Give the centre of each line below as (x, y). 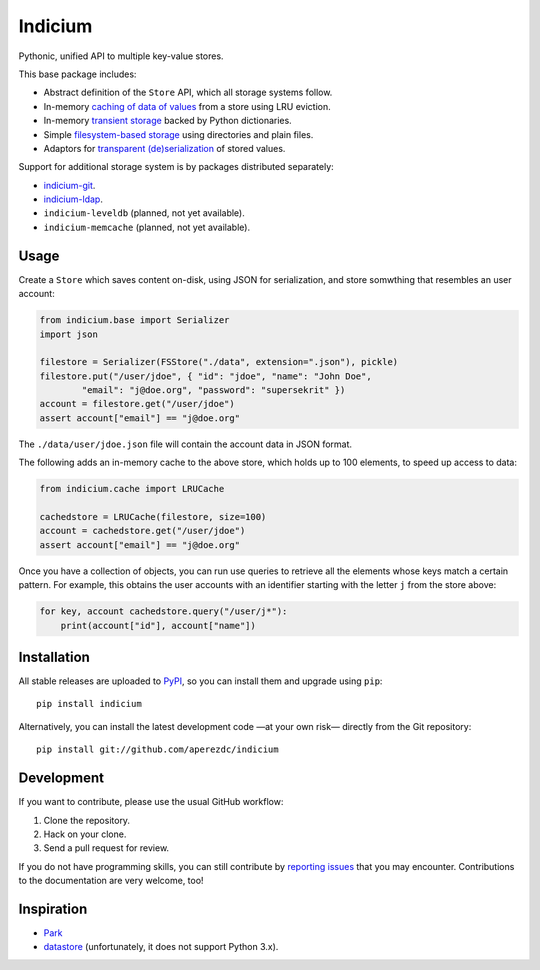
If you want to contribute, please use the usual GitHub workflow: (151, 802)
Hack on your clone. (85, 834)
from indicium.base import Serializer (134, 320)
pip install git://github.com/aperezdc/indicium (157, 749)
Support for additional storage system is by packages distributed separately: (176, 167)
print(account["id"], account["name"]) (158, 625)
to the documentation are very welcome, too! (111, 881)
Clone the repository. (86, 820)
